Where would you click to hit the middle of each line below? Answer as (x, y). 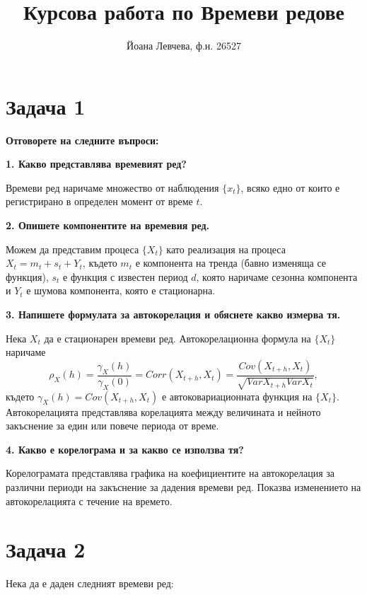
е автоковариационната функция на (237, 396)
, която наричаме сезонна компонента (277, 276)
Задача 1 (46, 106)
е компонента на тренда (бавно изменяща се (231, 263)
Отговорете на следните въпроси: (82, 140)
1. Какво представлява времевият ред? (96, 164)
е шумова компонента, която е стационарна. (121, 290)
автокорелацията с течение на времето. (89, 501)
